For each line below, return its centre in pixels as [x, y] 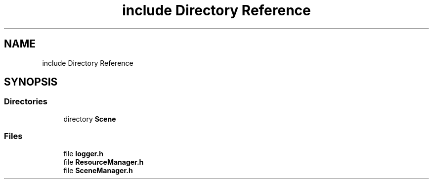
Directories [26, 102]
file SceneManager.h [98, 170]
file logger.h [84, 153]
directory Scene [90, 119]
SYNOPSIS [31, 82]
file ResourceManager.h [104, 162]
